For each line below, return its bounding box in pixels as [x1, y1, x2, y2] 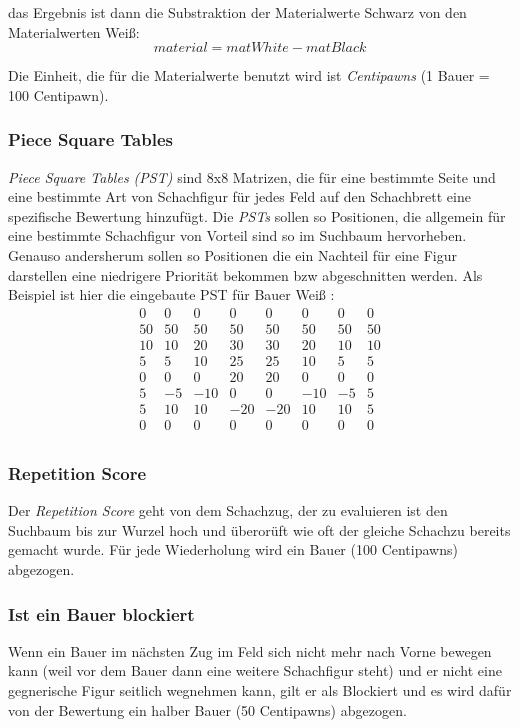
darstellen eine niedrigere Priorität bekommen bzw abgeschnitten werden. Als [8, 264, 483, 285]
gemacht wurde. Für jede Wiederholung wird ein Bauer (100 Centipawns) [8, 539, 458, 560]
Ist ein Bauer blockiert [8, 601, 195, 626]
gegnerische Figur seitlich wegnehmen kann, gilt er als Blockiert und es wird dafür [8, 680, 512, 701]
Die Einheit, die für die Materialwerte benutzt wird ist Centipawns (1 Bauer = [8, 65, 490, 86]
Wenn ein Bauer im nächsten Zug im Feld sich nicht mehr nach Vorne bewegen [8, 640, 492, 661]
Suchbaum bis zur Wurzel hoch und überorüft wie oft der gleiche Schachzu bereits [8, 519, 511, 540]
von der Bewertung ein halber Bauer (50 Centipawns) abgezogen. [8, 699, 407, 720]
